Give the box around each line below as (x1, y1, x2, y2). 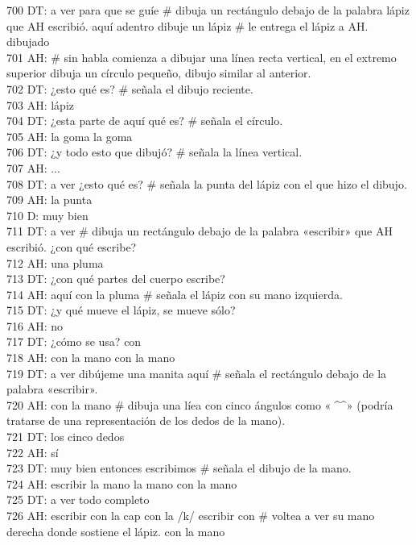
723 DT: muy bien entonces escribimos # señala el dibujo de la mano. (6, 460, 352, 476)
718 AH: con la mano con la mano (6, 349, 175, 366)
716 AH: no (6, 317, 63, 334)
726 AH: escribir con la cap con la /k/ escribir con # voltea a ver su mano (6, 507, 375, 523)
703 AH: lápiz (6, 96, 74, 113)
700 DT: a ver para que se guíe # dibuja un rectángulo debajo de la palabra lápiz (6, 2, 410, 18)
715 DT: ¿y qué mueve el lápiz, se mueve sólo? (6, 302, 236, 318)
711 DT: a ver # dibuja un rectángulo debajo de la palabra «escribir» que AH (6, 223, 393, 239)
